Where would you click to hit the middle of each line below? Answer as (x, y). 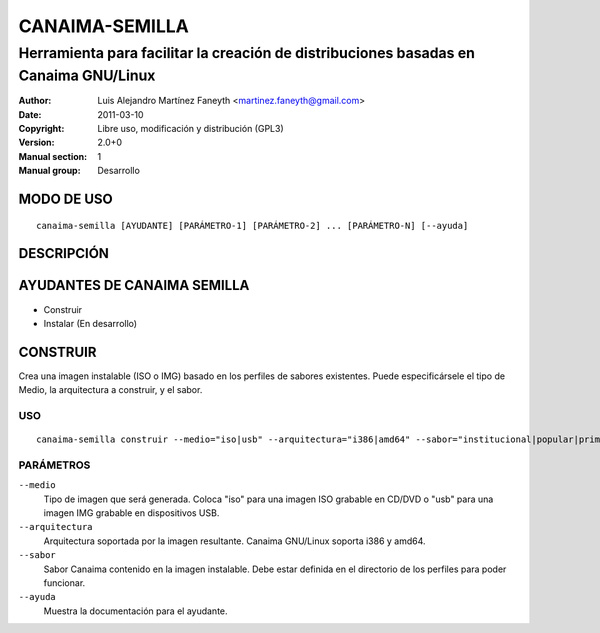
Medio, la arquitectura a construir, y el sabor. (110, 390)
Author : (35, 101)
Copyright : (41, 129)
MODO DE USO (66, 199)
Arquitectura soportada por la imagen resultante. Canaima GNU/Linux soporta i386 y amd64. (234, 541)
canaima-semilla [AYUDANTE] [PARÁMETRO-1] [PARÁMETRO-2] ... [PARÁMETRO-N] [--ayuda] (252, 225)
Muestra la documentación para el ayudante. (136, 611)
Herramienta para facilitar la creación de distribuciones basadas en (246, 53)
